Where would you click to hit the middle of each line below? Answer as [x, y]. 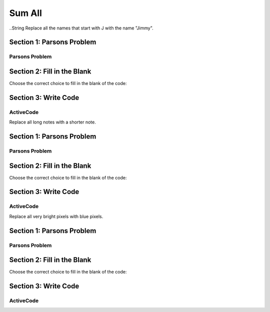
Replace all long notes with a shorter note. [52, 122]
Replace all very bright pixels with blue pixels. [56, 216]
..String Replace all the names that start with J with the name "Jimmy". [81, 28]
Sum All [26, 13]
